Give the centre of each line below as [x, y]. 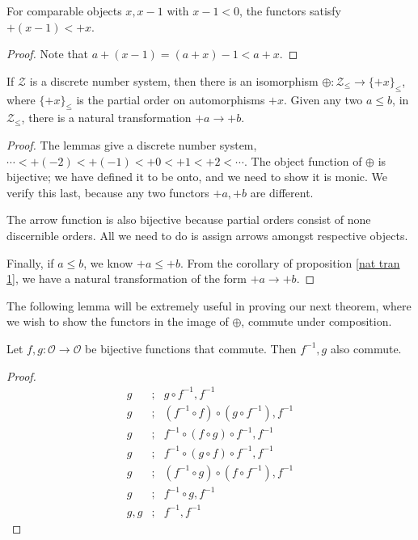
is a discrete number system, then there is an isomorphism [174, 80]
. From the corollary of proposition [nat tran [290, 262]
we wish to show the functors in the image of [118, 321]
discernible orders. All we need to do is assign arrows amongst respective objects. [207, 235]
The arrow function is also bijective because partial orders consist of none [189, 219]
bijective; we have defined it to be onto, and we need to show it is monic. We [197, 177]
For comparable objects [64, 11]
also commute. [366, 348]
